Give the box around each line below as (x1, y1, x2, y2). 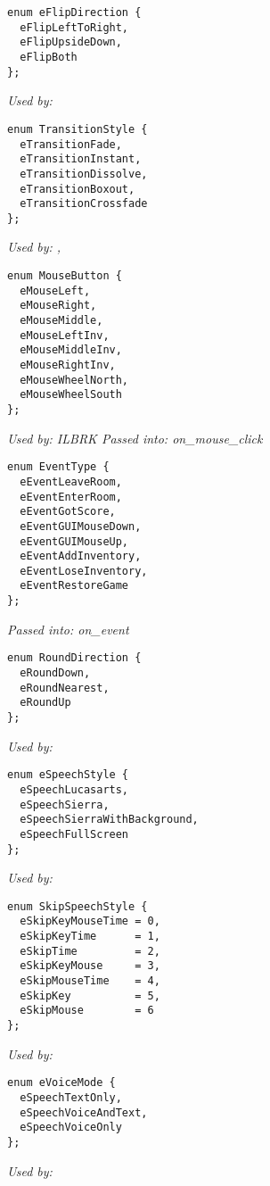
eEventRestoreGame (20, 579, 129, 593)
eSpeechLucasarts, (20, 783, 129, 796)
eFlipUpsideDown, (20, 36, 122, 49)
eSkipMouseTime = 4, (20, 975, 160, 988)
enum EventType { (7, 460, 110, 474)
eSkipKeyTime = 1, (20, 930, 160, 943)
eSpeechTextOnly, (20, 1091, 122, 1104)
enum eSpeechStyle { (7, 768, 129, 782)
